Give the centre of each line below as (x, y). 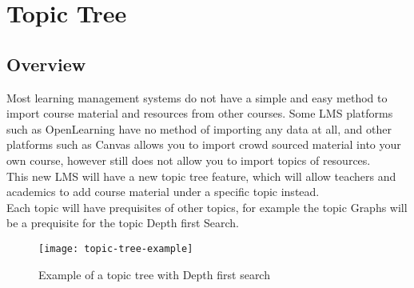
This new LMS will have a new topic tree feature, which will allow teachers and (201, 176)
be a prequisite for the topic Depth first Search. (123, 223)
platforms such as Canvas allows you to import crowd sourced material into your (204, 144)
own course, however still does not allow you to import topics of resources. (189, 160)
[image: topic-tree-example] (116, 248)
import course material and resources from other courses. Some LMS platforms (200, 113)
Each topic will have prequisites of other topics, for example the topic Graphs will (207, 207)
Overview (46, 64)
